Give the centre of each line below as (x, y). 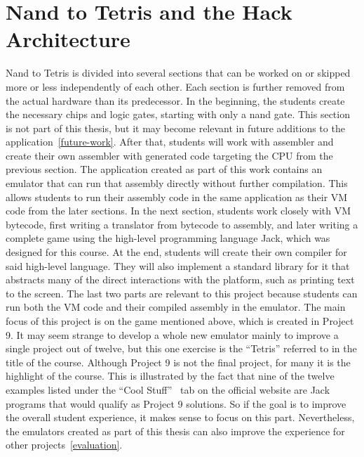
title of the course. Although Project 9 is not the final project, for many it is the (178, 362)
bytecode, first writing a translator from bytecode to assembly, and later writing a (182, 224)
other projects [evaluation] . (64, 445)
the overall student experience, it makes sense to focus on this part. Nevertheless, (180, 417)
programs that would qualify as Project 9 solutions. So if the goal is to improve (176, 403)
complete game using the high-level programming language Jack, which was (168, 238)
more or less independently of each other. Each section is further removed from (175, 86)
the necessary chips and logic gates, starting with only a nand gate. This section (178, 114)
